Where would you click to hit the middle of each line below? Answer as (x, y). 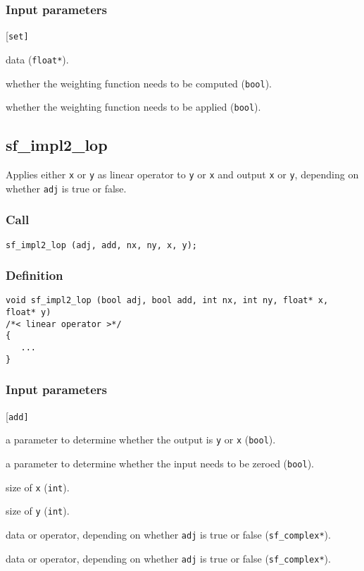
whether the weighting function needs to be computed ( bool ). (139, 83)
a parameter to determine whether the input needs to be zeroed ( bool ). (160, 463)
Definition (34, 275)
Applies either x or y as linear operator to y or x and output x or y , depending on (182, 174)
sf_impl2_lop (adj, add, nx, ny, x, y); (102, 245)
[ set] (17, 36)
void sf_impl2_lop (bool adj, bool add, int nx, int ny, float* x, (167, 301)
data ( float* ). (37, 59)
